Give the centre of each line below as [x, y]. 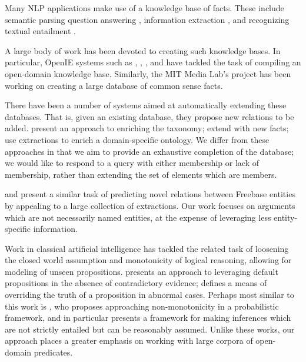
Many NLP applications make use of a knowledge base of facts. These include [144, 8]
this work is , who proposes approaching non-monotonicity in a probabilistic [142, 306]
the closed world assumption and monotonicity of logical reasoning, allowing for [148, 260]
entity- [286, 217]
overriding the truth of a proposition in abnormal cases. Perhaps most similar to [149, 295]
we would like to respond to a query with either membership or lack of [132, 163]
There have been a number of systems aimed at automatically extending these [146, 105]
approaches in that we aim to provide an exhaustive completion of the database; [149, 151]
